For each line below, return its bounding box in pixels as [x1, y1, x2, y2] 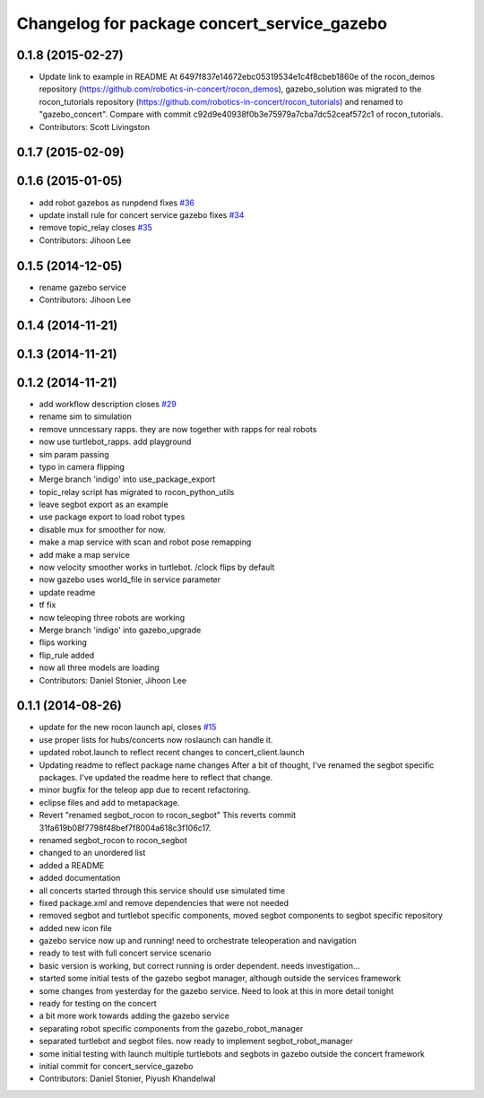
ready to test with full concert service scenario [39, 947, 212, 959]
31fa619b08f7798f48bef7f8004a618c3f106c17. [39, 822, 212, 833]
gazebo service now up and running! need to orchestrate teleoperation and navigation [39, 936, 358, 946]
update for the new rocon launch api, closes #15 [39, 722, 217, 733]
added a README [39, 859, 105, 870]
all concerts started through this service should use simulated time [39, 884, 286, 896]
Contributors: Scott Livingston [39, 121, 150, 132]
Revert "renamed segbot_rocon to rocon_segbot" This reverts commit [39, 810, 297, 821]
